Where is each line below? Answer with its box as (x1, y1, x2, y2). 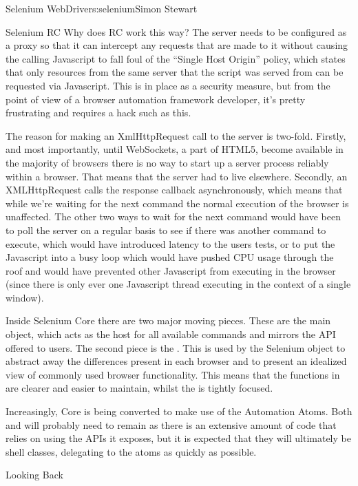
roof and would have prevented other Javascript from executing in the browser (6, 263, 336, 277)
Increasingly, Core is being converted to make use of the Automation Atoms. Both (6, 404, 352, 419)
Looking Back (6, 467, 63, 482)
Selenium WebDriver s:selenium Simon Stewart (6, 1, 198, 15)
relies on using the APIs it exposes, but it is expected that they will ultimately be (6, 431, 351, 445)
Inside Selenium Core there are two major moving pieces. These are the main (6, 313, 331, 328)
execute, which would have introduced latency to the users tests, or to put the (6, 236, 335, 251)
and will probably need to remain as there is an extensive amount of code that (6, 417, 337, 432)
